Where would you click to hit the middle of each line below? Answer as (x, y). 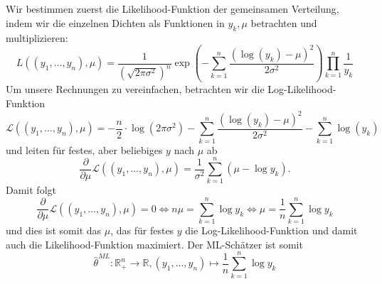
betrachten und (284, 22)
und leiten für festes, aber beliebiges (84, 149)
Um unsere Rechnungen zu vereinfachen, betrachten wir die (135, 89)
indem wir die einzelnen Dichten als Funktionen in (115, 22)
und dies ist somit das (54, 230)
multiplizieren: (37, 37)
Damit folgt (31, 190)
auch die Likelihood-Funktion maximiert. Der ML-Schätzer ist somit (154, 244)
